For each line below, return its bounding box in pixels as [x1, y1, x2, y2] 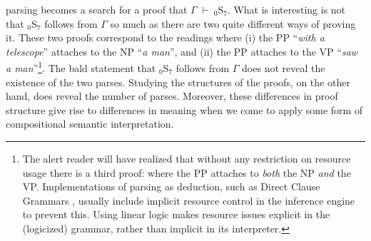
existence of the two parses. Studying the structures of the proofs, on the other [6, 74, 350, 89]
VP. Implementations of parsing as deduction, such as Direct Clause [22, 179, 320, 194]
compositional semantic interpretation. [6, 116, 174, 131]
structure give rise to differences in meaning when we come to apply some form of [6, 102, 363, 117]
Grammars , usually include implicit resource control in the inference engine [22, 193, 355, 207]
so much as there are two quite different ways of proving [110, 16, 356, 31]
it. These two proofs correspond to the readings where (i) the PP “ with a [6, 30, 325, 45]
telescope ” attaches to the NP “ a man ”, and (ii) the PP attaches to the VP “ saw [6, 43, 358, 58]
